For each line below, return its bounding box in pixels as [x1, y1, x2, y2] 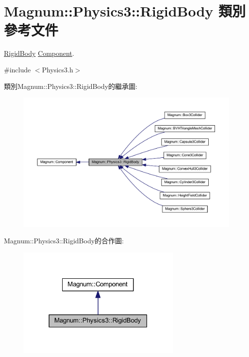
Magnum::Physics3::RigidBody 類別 [4, 1, 246, 21]
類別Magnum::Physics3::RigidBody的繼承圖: [4, 81, 137, 91]
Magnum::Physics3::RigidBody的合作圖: [4, 235, 124, 245]
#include [4, 64, 31, 74]
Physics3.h [42, 64, 73, 74]
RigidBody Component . [4, 48, 74, 58]
